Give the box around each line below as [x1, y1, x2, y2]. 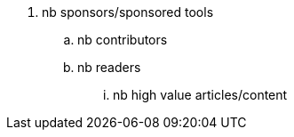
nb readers [77, 60, 141, 75]
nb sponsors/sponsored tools [42, 4, 214, 20]
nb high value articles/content [113, 87, 288, 102]
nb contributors [77, 32, 168, 47]
